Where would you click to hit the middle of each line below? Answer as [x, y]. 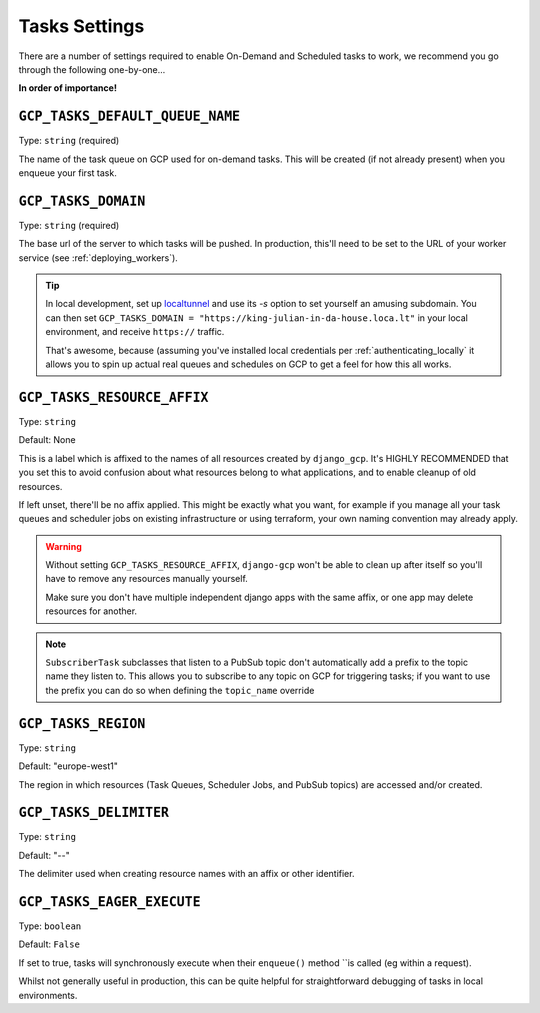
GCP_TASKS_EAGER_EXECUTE [109, 902]
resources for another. [91, 611]
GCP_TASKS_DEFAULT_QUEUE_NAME [129, 116]
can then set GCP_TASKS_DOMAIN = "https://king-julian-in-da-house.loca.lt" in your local [257, 317]
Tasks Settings [81, 26]
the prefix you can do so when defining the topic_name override [180, 690]
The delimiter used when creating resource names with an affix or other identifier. [186, 874]
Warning [63, 546]
